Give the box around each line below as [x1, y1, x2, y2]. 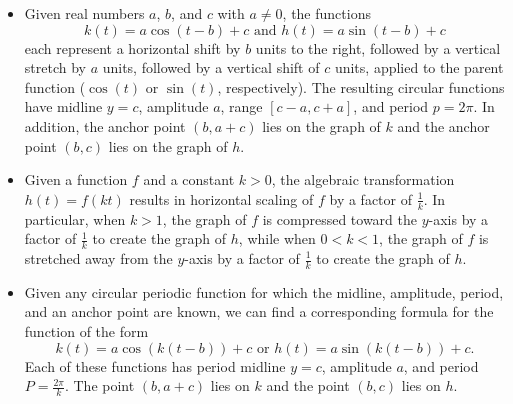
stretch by [24, 57, 86, 78]
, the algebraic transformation [271, 169, 455, 190]
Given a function [24, 169, 128, 190]
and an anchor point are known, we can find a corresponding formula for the [24, 301, 494, 322]
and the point [266, 375, 350, 396]
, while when [238, 228, 316, 249]
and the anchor [397, 115, 490, 136]
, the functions [282, 3, 371, 23]
